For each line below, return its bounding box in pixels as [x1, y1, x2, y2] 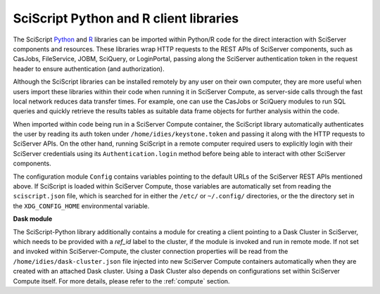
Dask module [13, 215, 53, 223]
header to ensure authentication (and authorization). [13, 64, 165, 73]
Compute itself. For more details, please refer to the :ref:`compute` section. [13, 276, 230, 285]
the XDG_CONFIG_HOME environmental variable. [13, 201, 150, 210]
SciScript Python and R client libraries [13, 11, 239, 26]
